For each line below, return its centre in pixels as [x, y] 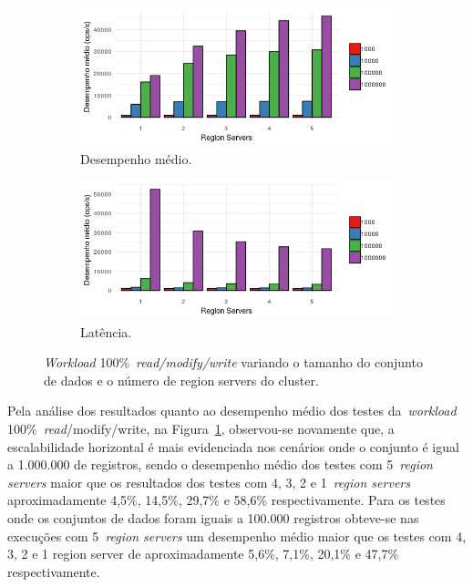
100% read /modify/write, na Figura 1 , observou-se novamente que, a [201, 429]
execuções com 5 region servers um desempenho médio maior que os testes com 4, [237, 536]
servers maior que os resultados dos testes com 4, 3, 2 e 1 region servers [209, 482]
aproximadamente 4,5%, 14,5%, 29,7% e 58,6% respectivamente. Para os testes [226, 500]
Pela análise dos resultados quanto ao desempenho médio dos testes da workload [232, 411]
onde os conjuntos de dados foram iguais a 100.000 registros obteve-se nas [213, 518]
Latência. [106, 331]
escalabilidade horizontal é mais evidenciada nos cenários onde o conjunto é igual [233, 446]
